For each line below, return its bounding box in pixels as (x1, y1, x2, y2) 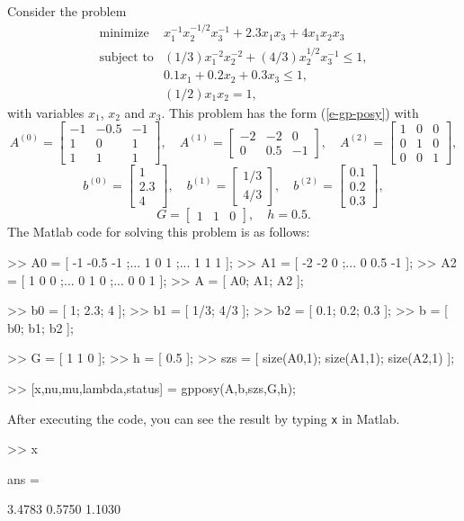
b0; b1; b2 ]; (7, 318, 74, 337)
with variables (7, 103, 85, 121)
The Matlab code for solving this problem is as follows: (7, 222, 310, 241)
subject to (99, 50, 154, 64)
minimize (99, 27, 149, 40)
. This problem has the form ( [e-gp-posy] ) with (161, 103, 419, 121)
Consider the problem (7, 2, 127, 20)
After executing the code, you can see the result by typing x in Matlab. (7, 409, 400, 427)
